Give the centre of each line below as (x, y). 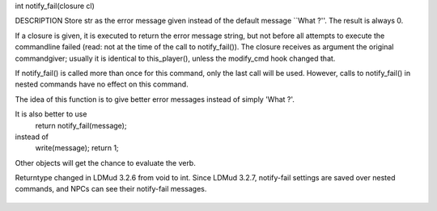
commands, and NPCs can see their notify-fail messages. (111, 189)
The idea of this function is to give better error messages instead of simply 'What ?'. (155, 99)
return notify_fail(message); (81, 125)
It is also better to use (51, 114)
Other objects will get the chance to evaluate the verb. (105, 162)
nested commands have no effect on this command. (102, 84)
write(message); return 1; (77, 148)
